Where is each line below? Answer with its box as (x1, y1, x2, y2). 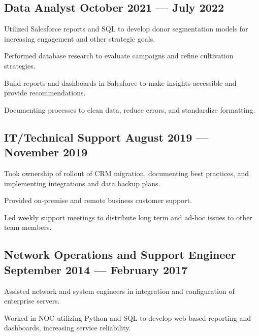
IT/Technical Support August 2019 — (4, 129, 209, 145)
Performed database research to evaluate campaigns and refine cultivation (4, 50, 234, 61)
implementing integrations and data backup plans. (4, 178, 160, 188)
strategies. (4, 60, 36, 71)
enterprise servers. (4, 295, 60, 306)
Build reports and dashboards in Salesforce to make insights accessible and (4, 77, 237, 88)
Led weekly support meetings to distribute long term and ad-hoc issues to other (4, 212, 252, 222)
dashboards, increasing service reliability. (4, 322, 131, 333)
